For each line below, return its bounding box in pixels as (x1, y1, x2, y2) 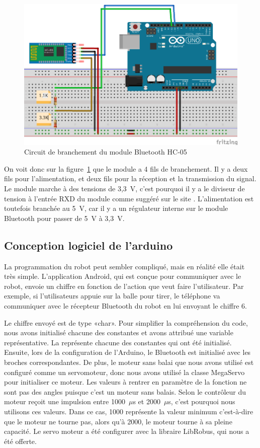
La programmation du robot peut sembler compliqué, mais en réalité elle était (4, 261, 245, 271)
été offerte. (4, 435, 37, 446)
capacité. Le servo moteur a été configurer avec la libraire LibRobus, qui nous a (4, 426, 249, 436)
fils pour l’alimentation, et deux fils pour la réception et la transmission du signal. (4, 173, 256, 184)
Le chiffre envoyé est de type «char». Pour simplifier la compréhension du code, (4, 317, 248, 328)
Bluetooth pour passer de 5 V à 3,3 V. (4, 212, 125, 223)
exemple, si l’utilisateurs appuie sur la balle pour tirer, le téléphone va (4, 290, 220, 301)
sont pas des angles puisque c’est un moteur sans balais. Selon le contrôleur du (4, 386, 246, 397)
